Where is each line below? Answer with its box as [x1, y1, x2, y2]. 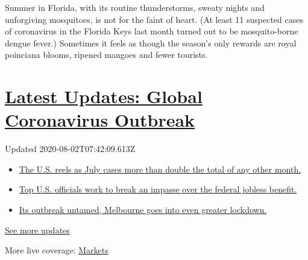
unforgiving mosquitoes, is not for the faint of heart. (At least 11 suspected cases [5, 13, 303, 25]
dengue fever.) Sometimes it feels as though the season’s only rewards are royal [5, 36, 297, 49]
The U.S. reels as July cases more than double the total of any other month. [19, 162, 301, 175]
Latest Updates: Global [5, 84, 203, 109]
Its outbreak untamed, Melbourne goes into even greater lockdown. [19, 203, 267, 216]
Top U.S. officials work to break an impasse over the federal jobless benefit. [19, 183, 297, 195]
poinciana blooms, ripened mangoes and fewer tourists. [5, 48, 208, 61]
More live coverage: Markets [5, 244, 108, 256]
